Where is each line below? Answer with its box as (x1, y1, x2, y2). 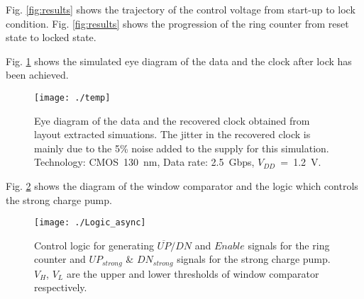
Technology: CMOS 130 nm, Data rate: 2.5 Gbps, (34, 154, 255, 169)
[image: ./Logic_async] (34, 218, 146, 228)
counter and (34, 252, 86, 266)
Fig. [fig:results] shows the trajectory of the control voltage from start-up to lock (6, 2, 355, 16)
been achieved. (6, 67, 69, 82)
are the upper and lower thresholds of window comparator (66, 266, 319, 281)
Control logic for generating (34, 237, 154, 252)
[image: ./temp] (34, 92, 111, 103)
